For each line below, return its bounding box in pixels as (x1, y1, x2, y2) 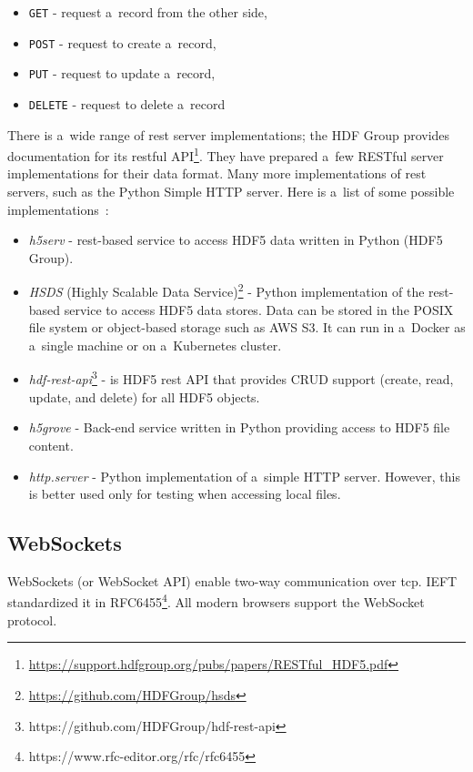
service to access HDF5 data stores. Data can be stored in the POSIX (64, 300, 454, 319)
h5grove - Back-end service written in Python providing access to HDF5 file (28, 418, 450, 437)
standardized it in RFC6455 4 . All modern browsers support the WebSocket (7, 590, 425, 612)
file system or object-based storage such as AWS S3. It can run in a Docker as (28, 318, 466, 337)
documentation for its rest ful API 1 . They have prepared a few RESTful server (7, 144, 444, 165)
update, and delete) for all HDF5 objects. (28, 387, 260, 406)
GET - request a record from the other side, (28, 3, 267, 21)
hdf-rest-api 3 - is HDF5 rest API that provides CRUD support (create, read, (28, 367, 454, 389)
